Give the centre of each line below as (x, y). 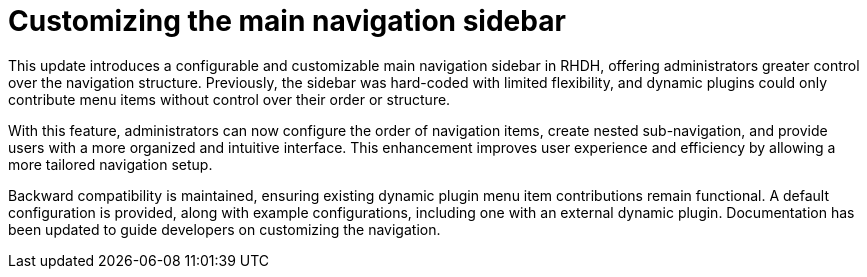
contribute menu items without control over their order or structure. (229, 99)
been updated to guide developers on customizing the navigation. (224, 229)
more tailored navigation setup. (110, 164)
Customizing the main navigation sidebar (287, 21)
